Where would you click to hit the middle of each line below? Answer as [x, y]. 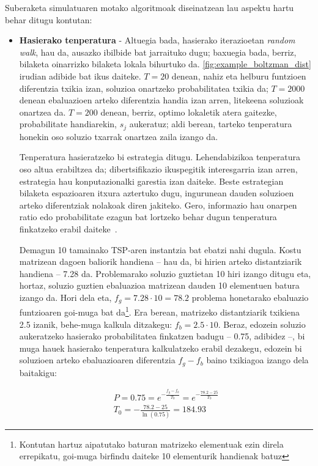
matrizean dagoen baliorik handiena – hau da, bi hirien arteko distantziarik [161, 261]
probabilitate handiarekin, [68, 124]
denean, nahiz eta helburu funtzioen [239, 76]
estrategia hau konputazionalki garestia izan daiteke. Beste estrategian [151, 181]
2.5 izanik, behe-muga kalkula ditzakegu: [96, 324]
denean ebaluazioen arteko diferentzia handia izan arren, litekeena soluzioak [161, 100]
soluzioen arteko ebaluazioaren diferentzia [97, 360]
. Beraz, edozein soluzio [262, 324]
